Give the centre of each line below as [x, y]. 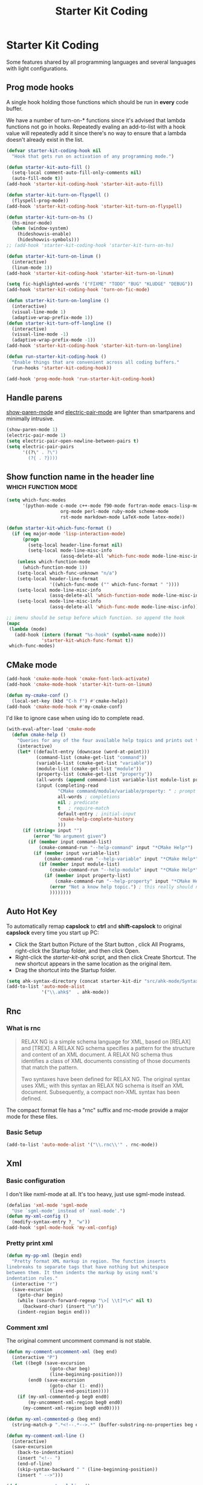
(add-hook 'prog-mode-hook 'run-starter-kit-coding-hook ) [81, 379]
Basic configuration [36, 1181]
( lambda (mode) [28, 629]
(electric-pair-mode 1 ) [36, 435]
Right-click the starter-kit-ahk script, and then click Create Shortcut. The [105, 957]
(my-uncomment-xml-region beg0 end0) [75, 1403]
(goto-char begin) [40, 1295]
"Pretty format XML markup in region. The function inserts [89, 1262]
